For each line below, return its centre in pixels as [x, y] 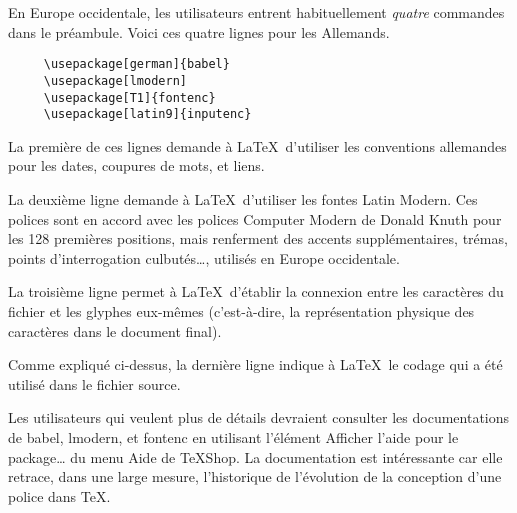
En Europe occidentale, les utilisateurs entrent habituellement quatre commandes [256, 12]
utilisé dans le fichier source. [94, 383]
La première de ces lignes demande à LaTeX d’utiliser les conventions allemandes [257, 145]
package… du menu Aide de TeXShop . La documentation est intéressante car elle [255, 456]
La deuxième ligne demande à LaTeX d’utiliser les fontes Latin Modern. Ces [243, 199]
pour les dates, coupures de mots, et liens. [136, 165]
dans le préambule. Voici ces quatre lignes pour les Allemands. [199, 31]
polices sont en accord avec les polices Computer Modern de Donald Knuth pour [255, 218]
